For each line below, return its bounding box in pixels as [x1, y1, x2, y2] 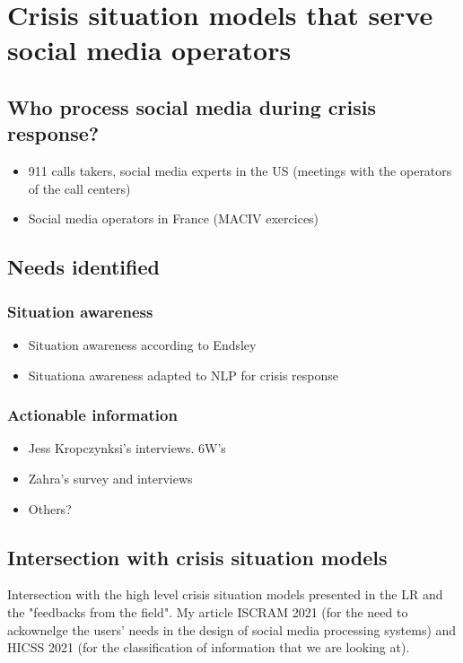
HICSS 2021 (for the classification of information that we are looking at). [7, 638, 410, 657]
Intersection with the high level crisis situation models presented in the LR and [7, 585, 443, 604]
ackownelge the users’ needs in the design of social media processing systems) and [7, 620, 457, 639]
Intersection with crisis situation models [7, 543, 388, 571]
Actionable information [7, 404, 178, 426]
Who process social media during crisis [7, 92, 376, 120]
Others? [28, 499, 72, 518]
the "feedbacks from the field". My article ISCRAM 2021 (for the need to [7, 602, 408, 621]
